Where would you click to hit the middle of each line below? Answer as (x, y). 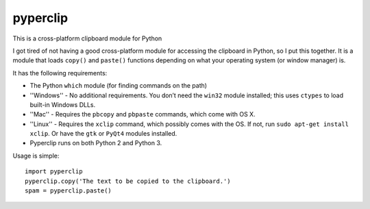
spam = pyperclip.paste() (69, 191)
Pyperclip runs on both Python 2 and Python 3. (96, 143)
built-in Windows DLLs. (63, 104)
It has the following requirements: (60, 73)
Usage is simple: (36, 156)
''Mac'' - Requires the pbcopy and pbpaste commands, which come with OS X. (143, 114)
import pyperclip (54, 172)
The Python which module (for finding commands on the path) (119, 86)
